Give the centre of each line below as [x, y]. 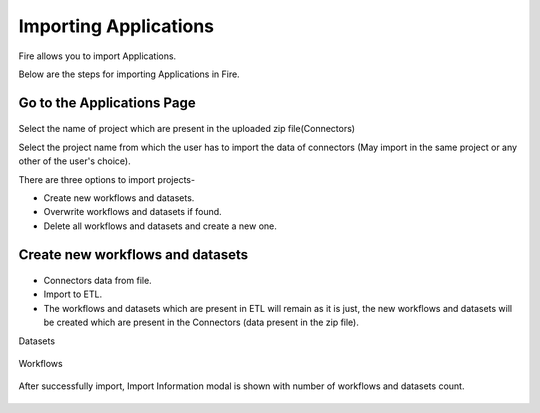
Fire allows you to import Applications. [97, 56]
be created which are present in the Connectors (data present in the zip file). [201, 322]
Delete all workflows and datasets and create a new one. [160, 226]
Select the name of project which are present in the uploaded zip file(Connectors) [186, 129]
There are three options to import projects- [106, 179]
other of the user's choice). [74, 161]
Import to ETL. [73, 294]
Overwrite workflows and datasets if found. [132, 212]
